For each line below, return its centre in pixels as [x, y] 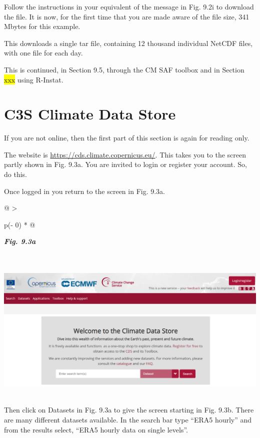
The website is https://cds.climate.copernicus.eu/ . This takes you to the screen [125, 154]
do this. [15, 174]
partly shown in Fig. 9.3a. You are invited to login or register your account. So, [125, 164]
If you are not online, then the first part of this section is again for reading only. [127, 138]
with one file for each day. [43, 53]
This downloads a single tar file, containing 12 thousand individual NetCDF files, [128, 43]
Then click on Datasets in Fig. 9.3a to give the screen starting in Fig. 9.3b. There [129, 410]
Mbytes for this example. [42, 26]
